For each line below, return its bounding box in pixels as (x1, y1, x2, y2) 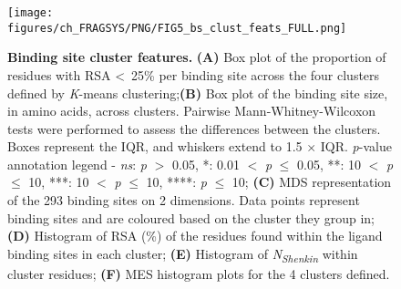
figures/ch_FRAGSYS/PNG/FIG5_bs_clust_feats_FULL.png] (7, 21, 347, 35)
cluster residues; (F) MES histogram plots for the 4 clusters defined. (7, 263, 390, 283)
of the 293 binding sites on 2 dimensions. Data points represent (7, 191, 360, 210)
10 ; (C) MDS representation (231, 172, 392, 191)
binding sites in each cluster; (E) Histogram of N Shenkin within (7, 243, 358, 265)
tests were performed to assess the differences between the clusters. (7, 119, 381, 138)
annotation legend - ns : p (7, 154, 148, 173)
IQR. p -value (320, 137, 392, 156)
